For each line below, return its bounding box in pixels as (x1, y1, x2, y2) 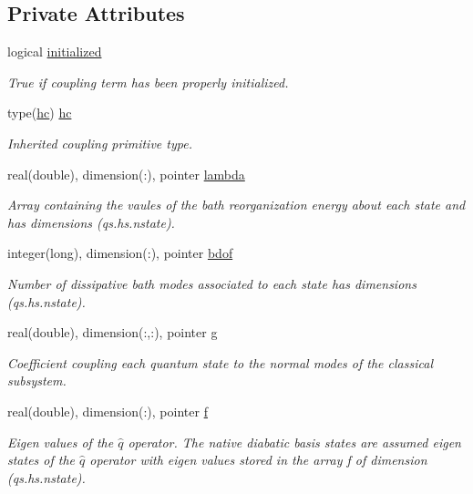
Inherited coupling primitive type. (7, 133, 192, 152)
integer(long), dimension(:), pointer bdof (7, 243, 233, 262)
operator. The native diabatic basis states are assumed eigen (128, 432, 461, 451)
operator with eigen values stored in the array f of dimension (89, 450, 427, 469)
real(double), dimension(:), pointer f (7, 401, 208, 420)
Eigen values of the (7, 432, 114, 451)
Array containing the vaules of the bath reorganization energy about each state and (7, 195, 466, 214)
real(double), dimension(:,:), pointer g (7, 323, 218, 342)
